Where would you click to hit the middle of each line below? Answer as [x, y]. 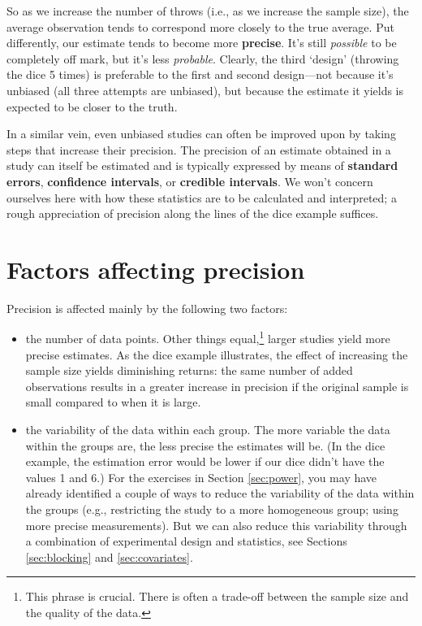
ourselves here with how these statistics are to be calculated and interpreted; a [202, 197]
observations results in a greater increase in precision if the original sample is [217, 386]
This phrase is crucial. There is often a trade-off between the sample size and [217, 596]
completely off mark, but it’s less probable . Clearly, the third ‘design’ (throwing [203, 58]
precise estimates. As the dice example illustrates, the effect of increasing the [217, 354]
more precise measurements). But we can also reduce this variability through [216, 525]
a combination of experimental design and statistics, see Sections [186, 541]
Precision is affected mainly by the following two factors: [147, 308]
